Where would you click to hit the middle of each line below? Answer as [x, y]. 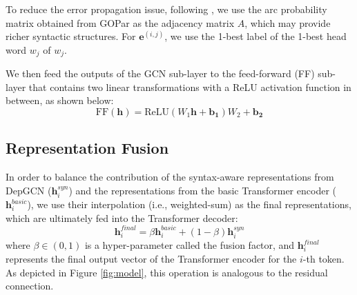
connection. [30, 286]
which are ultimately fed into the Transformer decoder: [122, 217]
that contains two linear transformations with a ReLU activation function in [190, 87]
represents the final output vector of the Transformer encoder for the [151, 258]
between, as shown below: [60, 100]
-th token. [324, 258]
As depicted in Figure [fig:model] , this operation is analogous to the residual [167, 272]
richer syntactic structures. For [71, 36]
